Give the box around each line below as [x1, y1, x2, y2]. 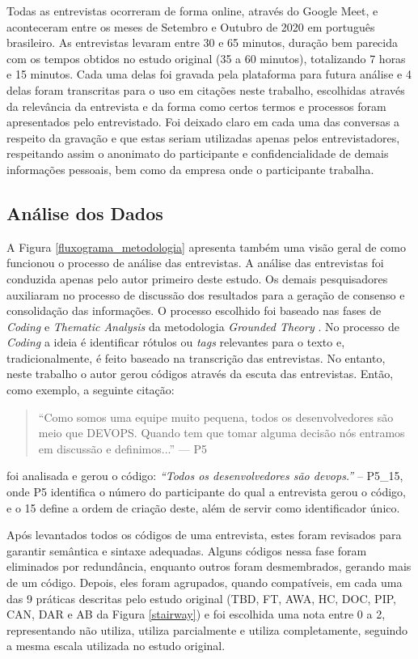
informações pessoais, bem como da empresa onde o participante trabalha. [6, 160, 374, 177]
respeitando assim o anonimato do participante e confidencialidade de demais [6, 145, 389, 162]
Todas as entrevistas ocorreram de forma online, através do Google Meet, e [6, 2, 378, 19]
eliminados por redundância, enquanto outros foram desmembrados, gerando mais [6, 558, 412, 575]
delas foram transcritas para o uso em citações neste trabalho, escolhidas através [6, 81, 405, 98]
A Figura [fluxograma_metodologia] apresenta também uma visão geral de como [6, 238, 407, 255]
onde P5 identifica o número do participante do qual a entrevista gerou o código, [6, 483, 406, 500]
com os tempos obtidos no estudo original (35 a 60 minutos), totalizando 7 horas [6, 49, 406, 66]
